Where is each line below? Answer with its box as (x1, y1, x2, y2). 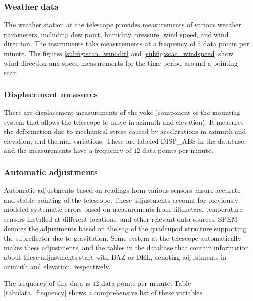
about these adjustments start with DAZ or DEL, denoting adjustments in (4, 252, 227, 262)
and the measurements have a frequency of (4, 145, 131, 155)
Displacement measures (4, 88, 97, 100)
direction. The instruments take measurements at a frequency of (4, 38, 195, 49)
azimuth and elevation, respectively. (4, 261, 111, 271)
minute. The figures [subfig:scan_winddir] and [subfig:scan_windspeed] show (4, 48, 234, 58)
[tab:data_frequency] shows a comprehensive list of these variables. (4, 287, 204, 298)
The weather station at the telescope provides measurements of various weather (4, 19, 241, 30)
